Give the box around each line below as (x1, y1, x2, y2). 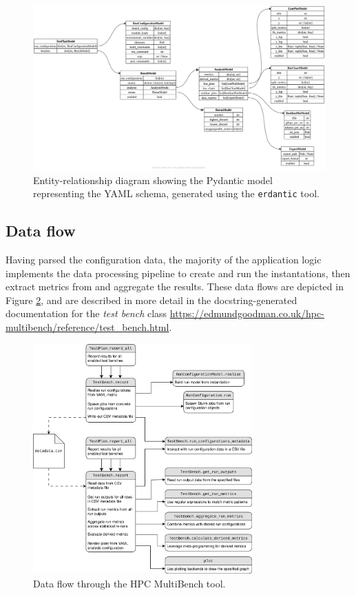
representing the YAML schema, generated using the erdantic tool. (33, 186, 320, 201)
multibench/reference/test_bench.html (6, 319, 169, 334)
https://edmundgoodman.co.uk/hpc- (169, 306, 324, 321)
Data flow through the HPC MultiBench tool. (33, 576, 226, 591)
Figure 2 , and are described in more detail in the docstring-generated (6, 292, 297, 307)
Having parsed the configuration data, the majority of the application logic (6, 252, 322, 266)
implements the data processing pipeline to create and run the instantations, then (6, 265, 350, 280)
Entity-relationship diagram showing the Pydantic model (33, 172, 273, 187)
